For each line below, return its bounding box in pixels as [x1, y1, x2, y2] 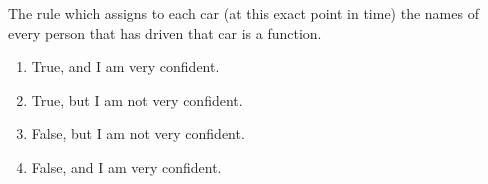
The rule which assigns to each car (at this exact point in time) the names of [8, 3, 479, 23]
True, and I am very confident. [31, 56, 220, 77]
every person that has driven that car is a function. [8, 22, 322, 43]
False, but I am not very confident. [31, 123, 245, 144]
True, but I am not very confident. [31, 89, 243, 110]
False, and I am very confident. [31, 156, 222, 177]
